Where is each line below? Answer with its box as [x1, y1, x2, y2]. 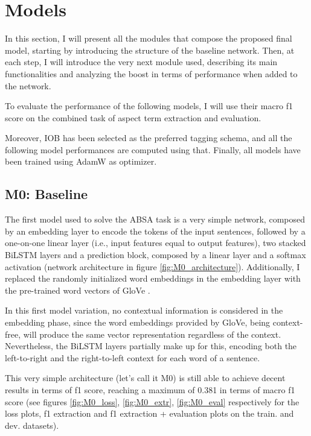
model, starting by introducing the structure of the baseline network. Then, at [5, 43, 295, 56]
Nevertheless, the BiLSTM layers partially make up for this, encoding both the [5, 340, 297, 352]
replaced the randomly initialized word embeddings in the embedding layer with [5, 272, 301, 285]
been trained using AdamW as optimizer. [5, 155, 157, 168]
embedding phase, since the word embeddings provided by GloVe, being [5, 316, 271, 329]
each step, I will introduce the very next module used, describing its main [5, 55, 278, 68]
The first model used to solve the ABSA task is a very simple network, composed [5, 213, 305, 226]
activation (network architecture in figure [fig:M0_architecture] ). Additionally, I [5, 260, 300, 273]
